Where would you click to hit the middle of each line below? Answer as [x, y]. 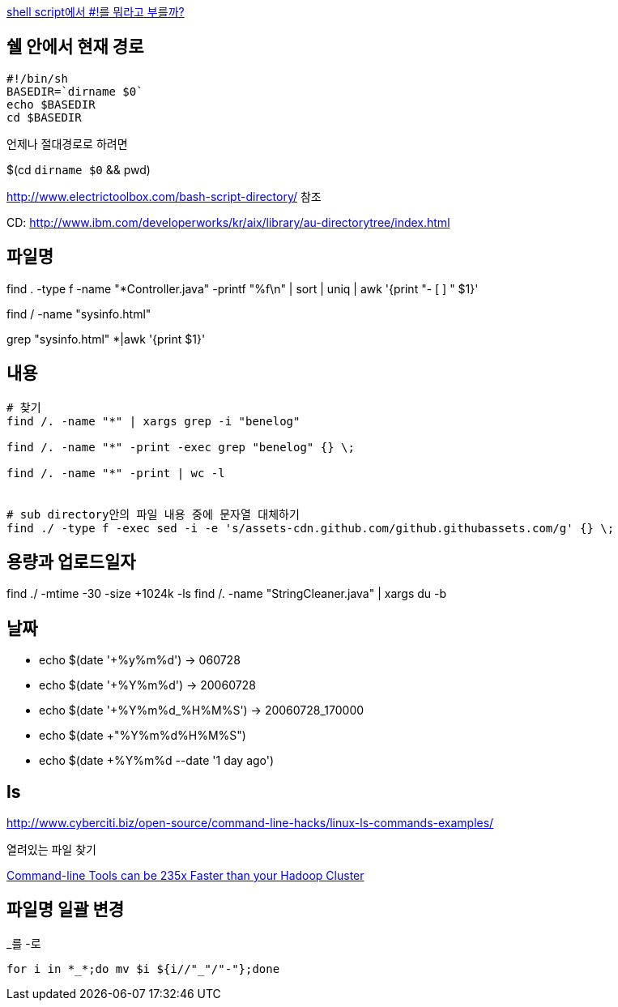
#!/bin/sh [37, 78]
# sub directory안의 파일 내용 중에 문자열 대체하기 [153, 514]
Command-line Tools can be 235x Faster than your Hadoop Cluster [185, 876]
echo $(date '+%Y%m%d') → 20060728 [147, 685]
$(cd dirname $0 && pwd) [79, 169]
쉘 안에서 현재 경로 [75, 47]
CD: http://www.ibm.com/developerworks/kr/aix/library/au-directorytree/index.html [228, 222]
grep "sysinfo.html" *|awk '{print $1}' [106, 339]
